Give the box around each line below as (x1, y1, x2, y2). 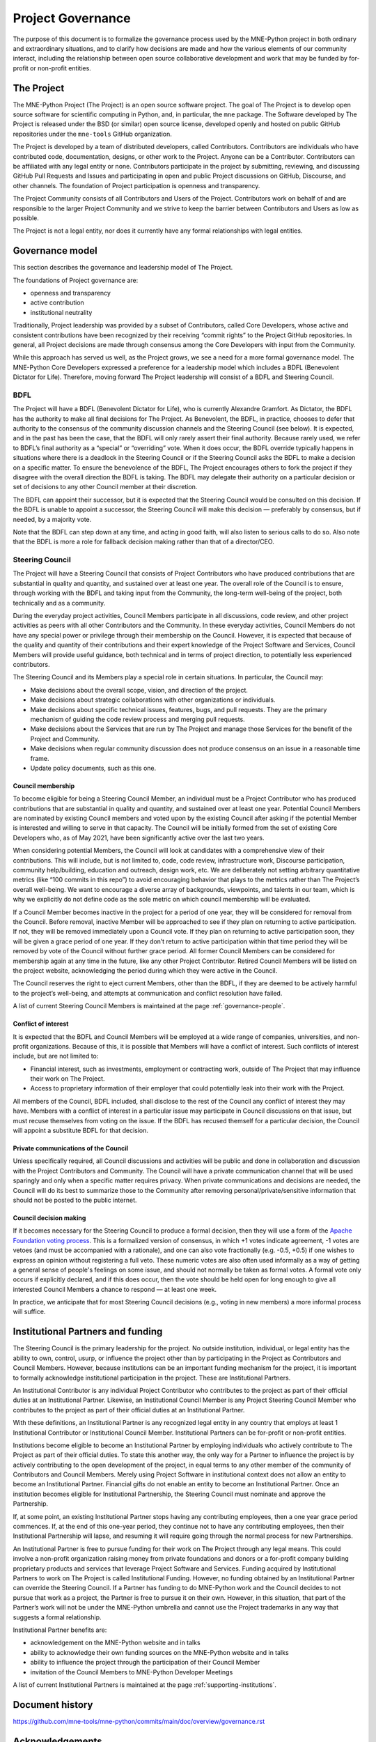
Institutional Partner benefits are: (13, 1626, 107, 1634)
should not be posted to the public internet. (13, 1196, 137, 1204)
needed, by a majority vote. (13, 515, 92, 523)
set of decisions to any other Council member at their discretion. (13, 483, 198, 491)
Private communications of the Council (13, 1144, 129, 1153)
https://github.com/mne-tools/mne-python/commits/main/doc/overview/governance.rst (13, 1717, 265, 1725)
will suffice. (13, 1307, 46, 1316)
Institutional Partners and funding (13, 1326, 163, 1338)
